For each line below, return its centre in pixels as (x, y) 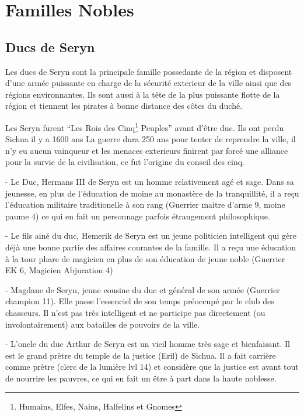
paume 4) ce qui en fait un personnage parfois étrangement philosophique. (138, 216)
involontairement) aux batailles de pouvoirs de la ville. (103, 324)
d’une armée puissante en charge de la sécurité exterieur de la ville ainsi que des (148, 83)
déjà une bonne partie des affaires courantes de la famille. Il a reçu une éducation (151, 247)
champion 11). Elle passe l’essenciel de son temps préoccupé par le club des (140, 301)
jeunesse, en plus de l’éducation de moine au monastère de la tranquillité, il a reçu (152, 193)
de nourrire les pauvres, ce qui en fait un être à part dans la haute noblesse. (141, 378)
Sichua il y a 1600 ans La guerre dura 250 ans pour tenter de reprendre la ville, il (151, 139)
